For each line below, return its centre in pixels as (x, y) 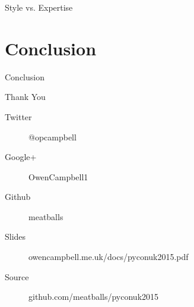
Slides (15, 236)
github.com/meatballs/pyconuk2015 (94, 297)
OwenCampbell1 (58, 176)
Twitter (18, 116)
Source (17, 276)
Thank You (25, 97)
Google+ (21, 157)
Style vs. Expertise (39, 7)
